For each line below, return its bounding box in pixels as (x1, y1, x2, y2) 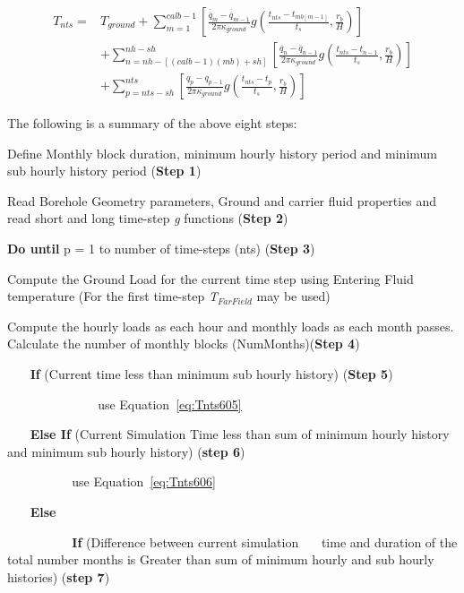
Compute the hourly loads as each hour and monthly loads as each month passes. (7, 316, 454, 335)
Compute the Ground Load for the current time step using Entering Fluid (7, 269, 414, 288)
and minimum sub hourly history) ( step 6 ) (7, 442, 245, 460)
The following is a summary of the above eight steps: (7, 114, 297, 133)
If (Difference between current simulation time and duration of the (72, 532, 458, 551)
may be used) (256, 287, 331, 305)
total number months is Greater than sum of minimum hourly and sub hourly (7, 550, 434, 569)
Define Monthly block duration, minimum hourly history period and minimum (7, 143, 438, 162)
